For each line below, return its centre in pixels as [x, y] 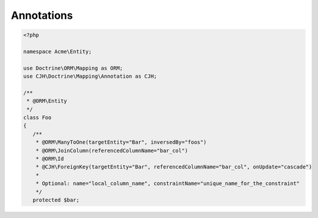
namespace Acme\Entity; [58, 51]
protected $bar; [56, 200]
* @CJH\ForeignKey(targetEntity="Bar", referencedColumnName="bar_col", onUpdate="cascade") [174, 167]
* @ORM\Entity [47, 101]
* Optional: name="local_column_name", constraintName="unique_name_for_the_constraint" [168, 184]
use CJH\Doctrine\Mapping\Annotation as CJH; [90, 76]
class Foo [37, 118]
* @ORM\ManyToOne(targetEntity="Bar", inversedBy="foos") [121, 142]
